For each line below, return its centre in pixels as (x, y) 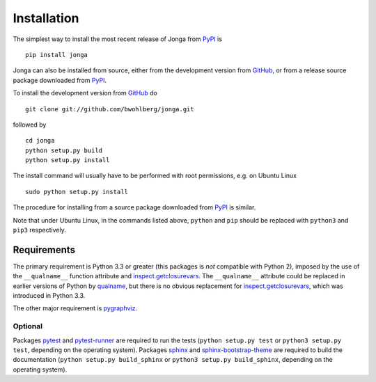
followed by (30, 125)
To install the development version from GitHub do (85, 93)
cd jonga (40, 141)
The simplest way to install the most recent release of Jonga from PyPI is (118, 39)
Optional (28, 326)
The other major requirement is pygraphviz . (75, 308)
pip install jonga (57, 55)
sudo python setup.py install (77, 192)
